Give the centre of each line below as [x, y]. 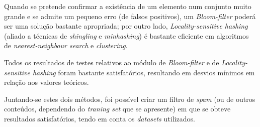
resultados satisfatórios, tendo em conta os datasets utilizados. [100, 118]
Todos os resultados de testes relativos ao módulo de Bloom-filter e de [112, 62]
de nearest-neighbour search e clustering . [66, 45]
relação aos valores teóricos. [47, 82]
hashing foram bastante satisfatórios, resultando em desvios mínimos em [144, 72]
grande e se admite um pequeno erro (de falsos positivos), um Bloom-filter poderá [130, 16]
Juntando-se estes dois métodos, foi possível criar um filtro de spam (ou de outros [130, 99]
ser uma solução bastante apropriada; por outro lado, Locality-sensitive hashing [126, 26]
